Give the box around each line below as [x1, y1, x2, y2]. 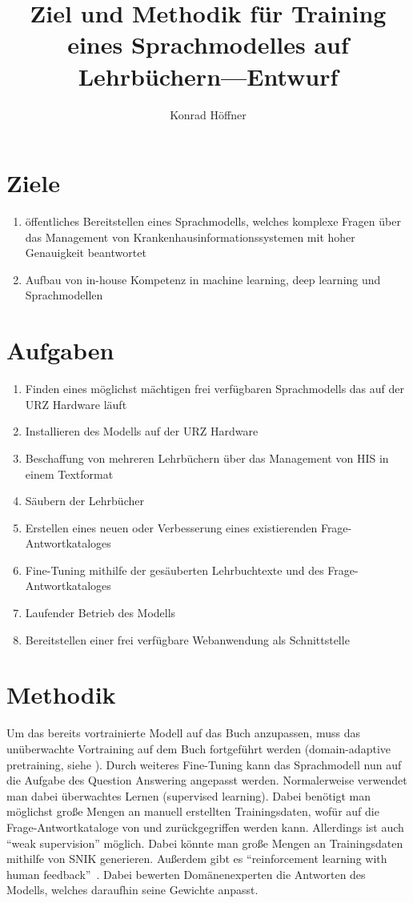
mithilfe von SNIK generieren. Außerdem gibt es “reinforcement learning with [6, 850, 387, 867]
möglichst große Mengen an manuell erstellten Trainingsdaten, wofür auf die [6, 803, 379, 820]
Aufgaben [6, 334, 114, 367]
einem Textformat [25, 465, 114, 482]
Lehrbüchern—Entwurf [78, 59, 339, 92]
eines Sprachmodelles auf [67, 28, 349, 61]
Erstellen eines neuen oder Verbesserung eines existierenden [25, 519, 318, 536]
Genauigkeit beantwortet [25, 244, 146, 261]
